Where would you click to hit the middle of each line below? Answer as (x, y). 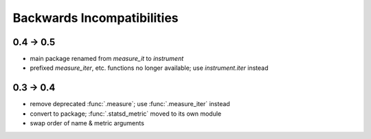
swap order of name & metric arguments (87, 123)
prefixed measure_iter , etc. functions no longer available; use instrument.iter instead (149, 68)
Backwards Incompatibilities (95, 18)
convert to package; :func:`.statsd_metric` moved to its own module (126, 114)
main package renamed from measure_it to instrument (107, 59)
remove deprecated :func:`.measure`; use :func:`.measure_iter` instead (130, 104)
